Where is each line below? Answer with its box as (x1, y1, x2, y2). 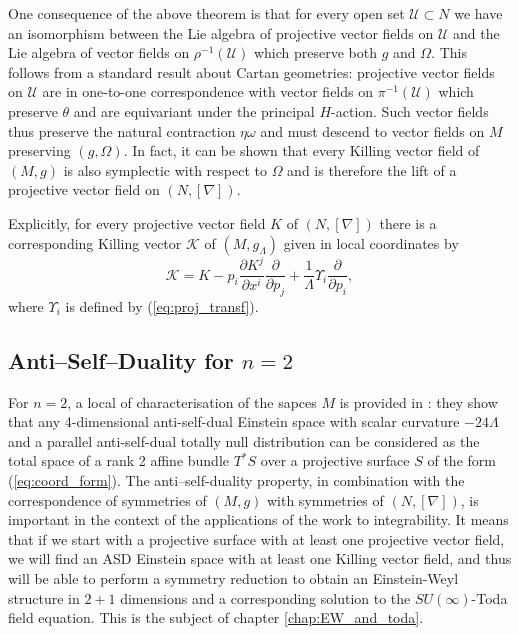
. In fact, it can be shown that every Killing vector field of (123, 140, 480, 161)
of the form (427, 450, 496, 471)
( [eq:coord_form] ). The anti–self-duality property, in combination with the (8, 470, 465, 491)
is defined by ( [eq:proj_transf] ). (65, 295, 259, 316)
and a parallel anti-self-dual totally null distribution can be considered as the (8, 430, 480, 451)
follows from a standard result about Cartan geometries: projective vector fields (8, 61, 495, 82)
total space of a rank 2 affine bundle (8, 450, 230, 471)
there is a (379, 212, 437, 233)
